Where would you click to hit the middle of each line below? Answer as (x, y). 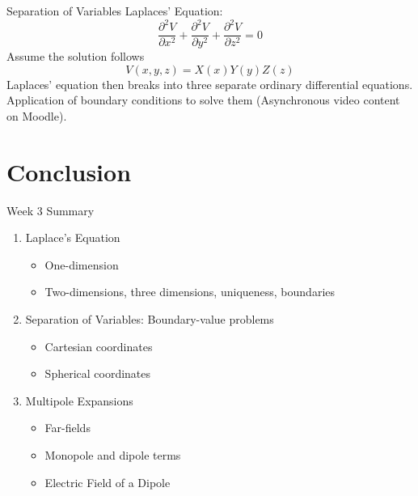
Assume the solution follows (76, 56)
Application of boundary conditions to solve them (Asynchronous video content (203, 100)
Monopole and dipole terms (113, 455)
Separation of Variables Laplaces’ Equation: (115, 11)
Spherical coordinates (98, 373)
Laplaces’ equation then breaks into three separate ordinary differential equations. (210, 84)
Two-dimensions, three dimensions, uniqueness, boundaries (190, 292)
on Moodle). (37, 115)
